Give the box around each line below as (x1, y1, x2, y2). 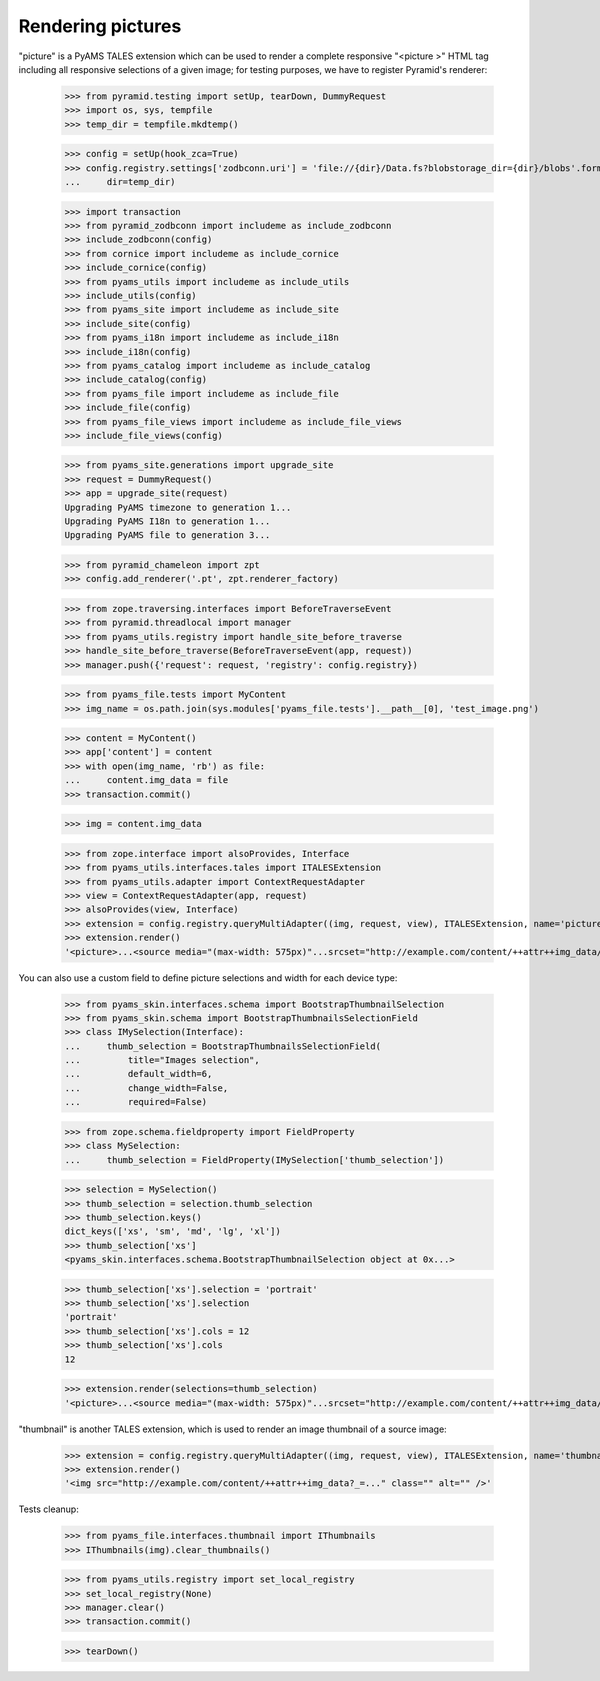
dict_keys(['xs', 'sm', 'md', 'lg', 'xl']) (64, 1226, 282, 1237)
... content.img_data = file (64, 775, 229, 786)
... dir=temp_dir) (64, 176, 176, 188)
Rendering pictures (18, 15, 182, 37)
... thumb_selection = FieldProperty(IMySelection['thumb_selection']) (64, 1154, 445, 1165)
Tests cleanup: (18, 1503, 79, 1515)
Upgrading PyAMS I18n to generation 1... (64, 516, 271, 527)
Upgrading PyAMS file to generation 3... (64, 530, 271, 541)
